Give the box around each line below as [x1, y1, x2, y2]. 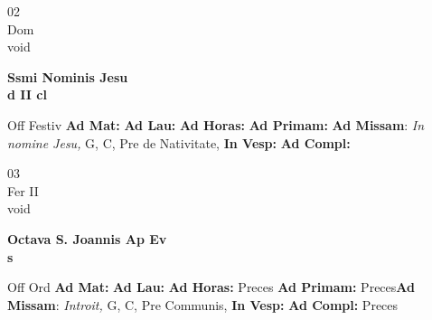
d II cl [7, 85, 47, 104]
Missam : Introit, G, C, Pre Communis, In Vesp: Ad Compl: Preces [7, 295, 399, 314]
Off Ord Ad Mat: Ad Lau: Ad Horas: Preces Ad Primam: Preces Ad [7, 278, 415, 296]
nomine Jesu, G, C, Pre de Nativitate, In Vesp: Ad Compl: [7, 133, 351, 152]
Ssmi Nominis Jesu [7, 67, 128, 86]
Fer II [7, 181, 39, 200]
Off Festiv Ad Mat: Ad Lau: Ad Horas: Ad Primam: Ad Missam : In [7, 115, 425, 134]
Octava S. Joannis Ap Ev [7, 229, 167, 248]
